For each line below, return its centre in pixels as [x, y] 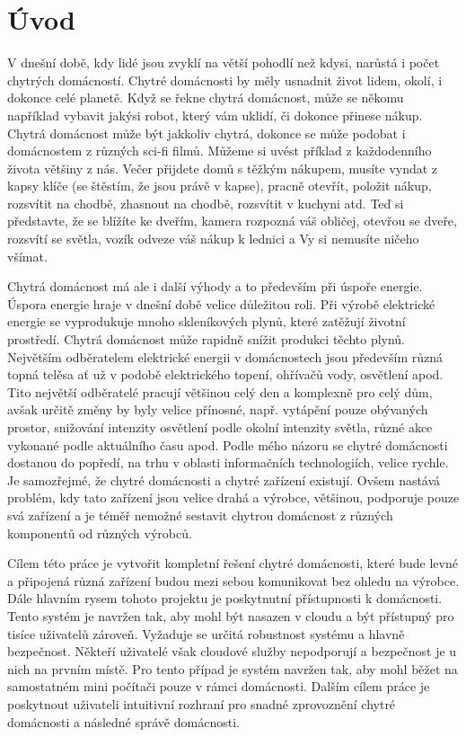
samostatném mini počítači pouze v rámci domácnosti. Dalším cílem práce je [219, 686]
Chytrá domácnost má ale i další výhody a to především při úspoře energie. [215, 286]
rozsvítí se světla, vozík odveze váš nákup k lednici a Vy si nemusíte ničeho [213, 239]
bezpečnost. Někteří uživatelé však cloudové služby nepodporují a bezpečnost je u [232, 651]
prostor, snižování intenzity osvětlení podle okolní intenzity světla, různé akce [220, 427]
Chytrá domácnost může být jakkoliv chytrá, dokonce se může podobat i [207, 133]
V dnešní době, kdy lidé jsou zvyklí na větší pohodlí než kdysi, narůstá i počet [224, 62]
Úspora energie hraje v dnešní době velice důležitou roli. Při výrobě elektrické [221, 303]
